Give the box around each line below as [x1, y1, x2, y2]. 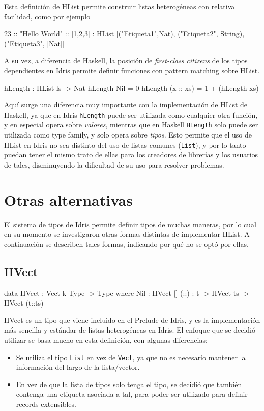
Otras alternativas [4, 189, 133, 210]
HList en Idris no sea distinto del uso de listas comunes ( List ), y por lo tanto [4, 139, 246, 150]
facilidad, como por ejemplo [4, 11, 91, 21]
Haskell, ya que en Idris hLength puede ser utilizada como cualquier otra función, [4, 109, 258, 120]
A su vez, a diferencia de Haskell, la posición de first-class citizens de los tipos [4, 55, 248, 66]
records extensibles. [16, 399, 76, 409]
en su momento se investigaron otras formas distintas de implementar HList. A [4, 229, 250, 239]
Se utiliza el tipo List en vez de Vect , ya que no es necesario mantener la [16, 351, 246, 362]
